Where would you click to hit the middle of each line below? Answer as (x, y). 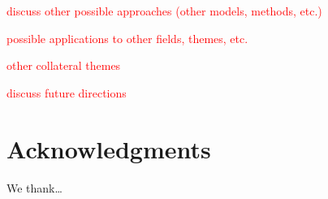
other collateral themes (64, 65)
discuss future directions (67, 92)
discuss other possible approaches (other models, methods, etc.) (164, 11)
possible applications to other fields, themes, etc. (127, 38)
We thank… (35, 187)
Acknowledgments (109, 148)
